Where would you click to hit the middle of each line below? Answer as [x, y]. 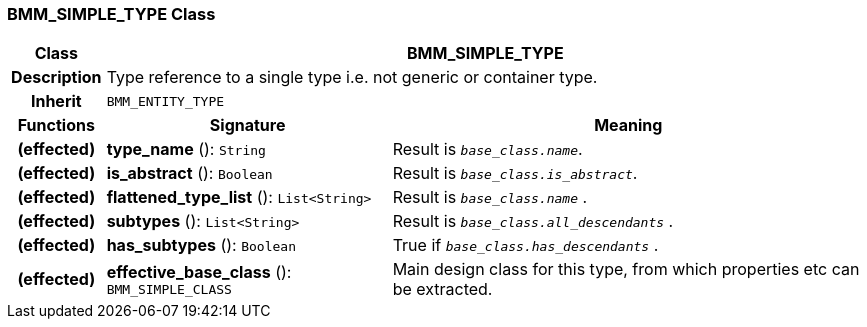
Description [56, 77]
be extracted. [442, 289]
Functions [56, 125]
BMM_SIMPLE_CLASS [169, 289]
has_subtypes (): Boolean [201, 245]
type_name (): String [186, 149]
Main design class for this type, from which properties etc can [626, 269]
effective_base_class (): [199, 271]
